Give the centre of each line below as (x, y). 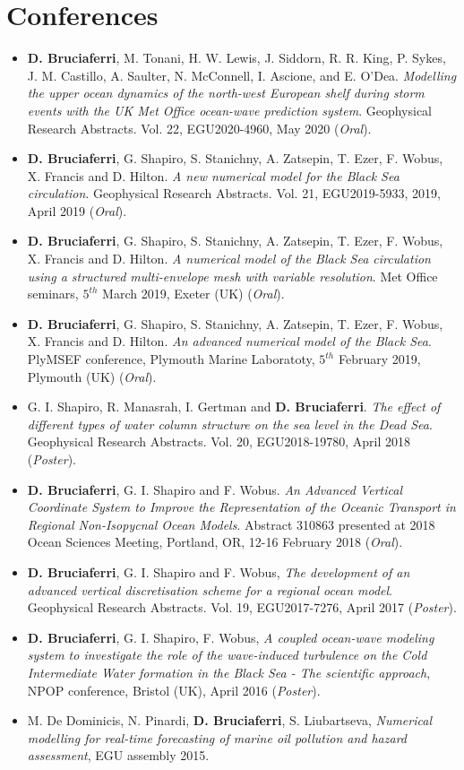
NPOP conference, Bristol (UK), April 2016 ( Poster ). (174, 690)
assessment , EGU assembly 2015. (118, 755)
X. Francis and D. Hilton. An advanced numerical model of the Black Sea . (229, 341)
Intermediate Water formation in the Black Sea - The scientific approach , (229, 672)
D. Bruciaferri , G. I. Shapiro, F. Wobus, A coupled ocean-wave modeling (231, 637)
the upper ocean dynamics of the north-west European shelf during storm (226, 93)
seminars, (53, 294)
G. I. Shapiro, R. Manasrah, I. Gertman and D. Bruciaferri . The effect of (234, 407)
